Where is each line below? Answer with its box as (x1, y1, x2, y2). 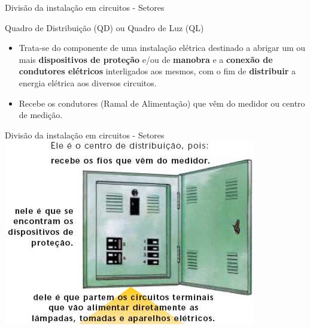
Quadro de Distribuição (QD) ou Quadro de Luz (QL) (5, 21, 204, 34)
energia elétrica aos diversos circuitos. (19, 76, 157, 89)
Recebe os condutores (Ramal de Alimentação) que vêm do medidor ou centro (19, 96, 305, 109)
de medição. (19, 108, 63, 121)
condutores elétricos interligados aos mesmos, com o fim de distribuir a (19, 65, 296, 77)
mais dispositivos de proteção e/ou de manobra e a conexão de (19, 53, 273, 65)
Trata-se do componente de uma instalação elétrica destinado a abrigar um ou (19, 41, 306, 54)
